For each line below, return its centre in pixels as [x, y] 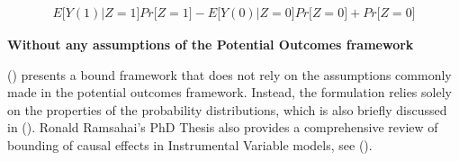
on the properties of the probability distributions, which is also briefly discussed [227, 109]
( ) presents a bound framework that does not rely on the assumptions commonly [229, 74]
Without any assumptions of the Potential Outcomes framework [211, 45]
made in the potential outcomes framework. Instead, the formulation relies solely [229, 92]
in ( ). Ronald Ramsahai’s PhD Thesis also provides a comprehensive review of [223, 127]
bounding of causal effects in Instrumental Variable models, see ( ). [190, 145]
